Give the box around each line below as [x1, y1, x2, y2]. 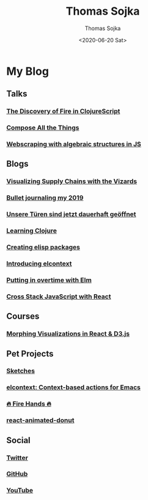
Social [6, 435, 31, 445]
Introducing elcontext [6, 259, 72, 268]
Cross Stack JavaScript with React [6, 292, 111, 301]
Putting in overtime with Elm [6, 276, 92, 284]
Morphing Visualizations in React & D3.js [6, 330, 130, 338]
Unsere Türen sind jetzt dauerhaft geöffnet [6, 210, 136, 219]
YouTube [6, 486, 34, 494]
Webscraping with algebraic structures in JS [6, 140, 142, 148]
